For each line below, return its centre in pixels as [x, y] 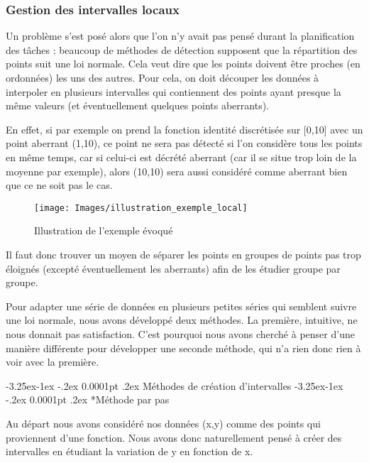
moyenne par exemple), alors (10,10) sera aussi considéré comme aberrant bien [177, 171]
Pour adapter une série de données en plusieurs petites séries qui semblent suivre [181, 306]
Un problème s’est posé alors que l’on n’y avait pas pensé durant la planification [180, 36]
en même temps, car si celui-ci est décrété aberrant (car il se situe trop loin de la [181, 157]
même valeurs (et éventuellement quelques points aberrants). [137, 105]
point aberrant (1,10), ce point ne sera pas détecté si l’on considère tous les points [184, 143]
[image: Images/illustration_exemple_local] [141, 208]
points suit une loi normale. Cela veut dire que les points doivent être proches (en [183, 64]
